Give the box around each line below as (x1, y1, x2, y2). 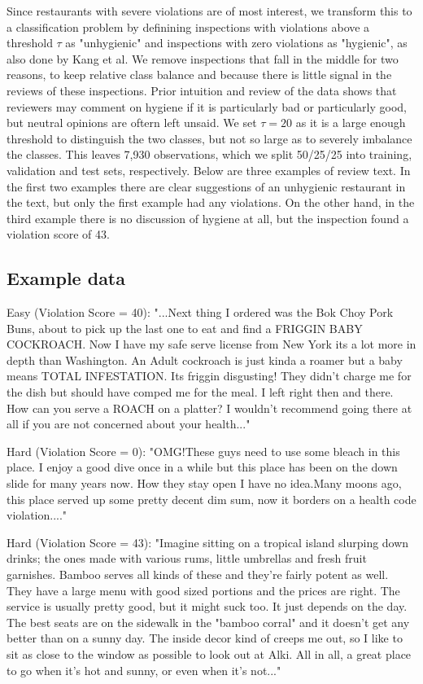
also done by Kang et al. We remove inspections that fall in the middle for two (7, 50, 399, 67)
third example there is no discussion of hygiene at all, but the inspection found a (7, 209, 409, 226)
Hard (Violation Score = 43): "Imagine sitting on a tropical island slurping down (7, 533, 409, 550)
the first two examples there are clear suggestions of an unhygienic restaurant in (7, 178, 406, 195)
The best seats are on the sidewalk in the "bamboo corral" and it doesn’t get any (7, 613, 410, 630)
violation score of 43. (7, 226, 110, 243)
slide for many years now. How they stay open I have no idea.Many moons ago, (7, 475, 402, 492)
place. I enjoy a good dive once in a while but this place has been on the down (7, 458, 398, 476)
